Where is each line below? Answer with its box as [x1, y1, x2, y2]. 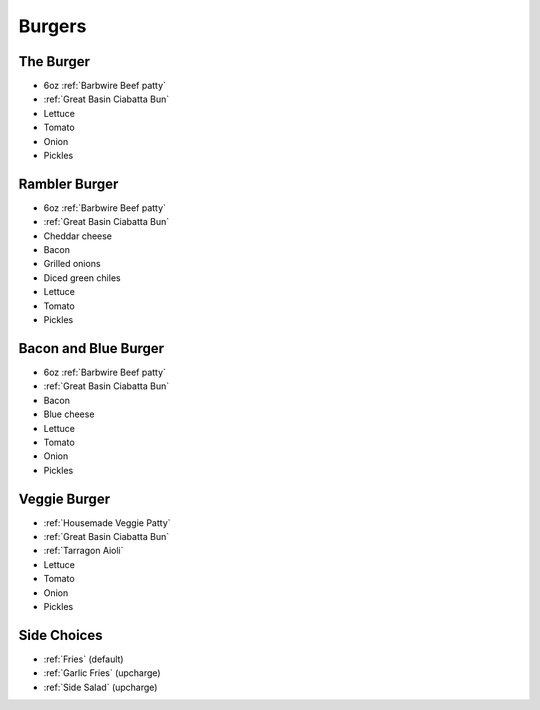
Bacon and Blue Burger [18, 340, 165, 357]
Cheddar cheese [43, 230, 113, 242]
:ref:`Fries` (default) [43, 653, 124, 665]
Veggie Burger [18, 490, 110, 507]
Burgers [18, 15, 87, 37]
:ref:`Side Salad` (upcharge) [43, 681, 158, 693]
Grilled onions [43, 258, 101, 270]
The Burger [18, 53, 90, 70]
